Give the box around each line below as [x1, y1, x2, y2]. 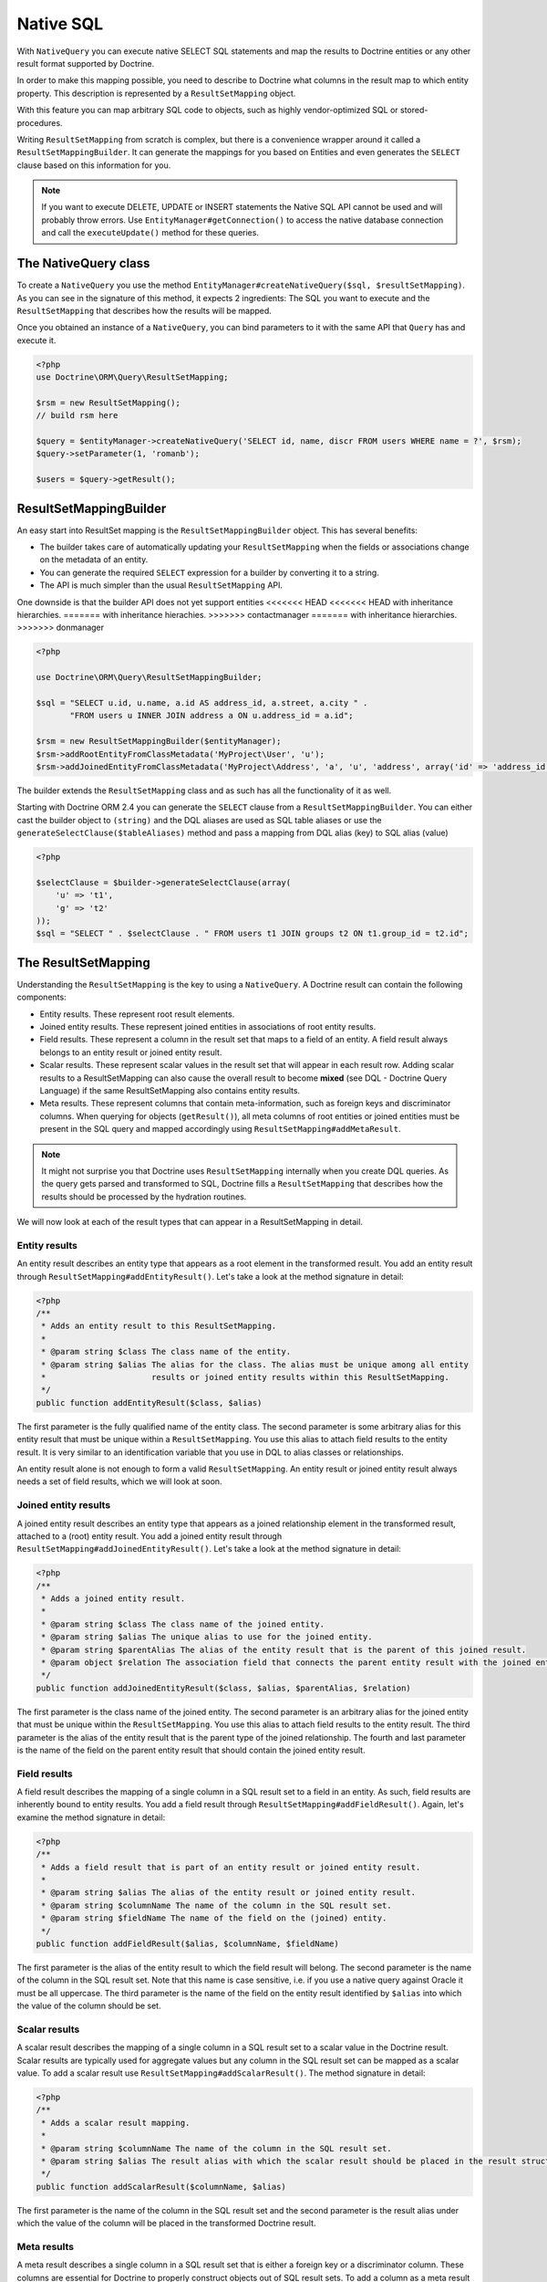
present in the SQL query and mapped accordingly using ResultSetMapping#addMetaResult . [39, 1124, 401, 1135]
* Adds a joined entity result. [41, 1594, 186, 1604]
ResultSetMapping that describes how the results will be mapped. [16, 305, 273, 316]
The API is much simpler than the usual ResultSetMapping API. [39, 580, 283, 591]
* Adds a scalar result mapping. [41, 2118, 191, 2128]
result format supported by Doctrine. [16, 58, 155, 68]
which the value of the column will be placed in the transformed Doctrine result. [16, 2218, 316, 2229]
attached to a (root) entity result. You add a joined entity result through [16, 1530, 283, 1542]
